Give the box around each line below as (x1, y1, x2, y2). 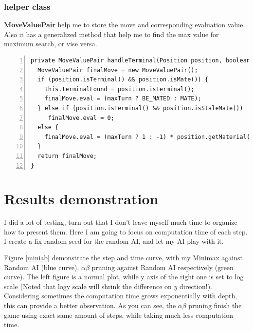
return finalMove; (37, 152, 97, 159)
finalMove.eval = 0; (48, 114, 114, 121)
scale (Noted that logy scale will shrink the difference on (4, 281, 172, 291)
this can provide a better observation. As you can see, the (4, 300, 176, 310)
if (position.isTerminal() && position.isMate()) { (37, 76, 209, 83)
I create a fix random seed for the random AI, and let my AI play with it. (4, 236, 224, 246)
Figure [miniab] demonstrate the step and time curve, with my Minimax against (4, 253, 243, 263)
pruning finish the (188, 300, 242, 310)
